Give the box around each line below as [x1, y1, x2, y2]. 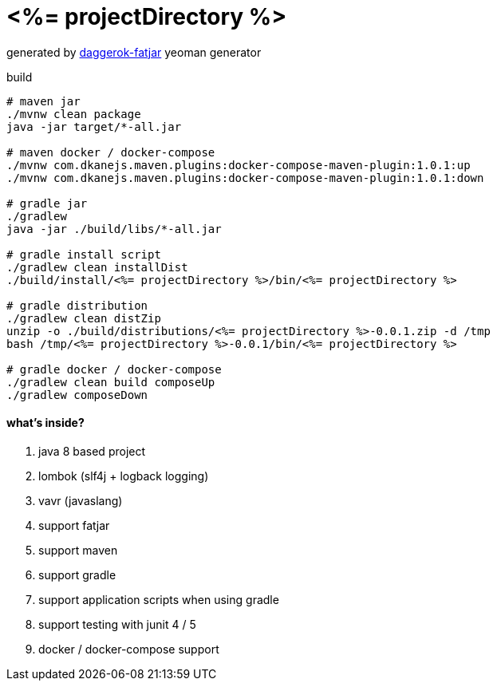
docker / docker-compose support [38, 642, 219, 656]
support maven [38, 543, 118, 557]
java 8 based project [38, 444, 146, 458]
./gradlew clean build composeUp [6, 375, 215, 389]
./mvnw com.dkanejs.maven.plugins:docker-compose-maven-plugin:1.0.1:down [6, 171, 484, 184]
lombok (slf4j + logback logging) [38, 468, 209, 483]
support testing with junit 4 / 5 [38, 617, 196, 631]
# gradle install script [6, 247, 161, 261]
